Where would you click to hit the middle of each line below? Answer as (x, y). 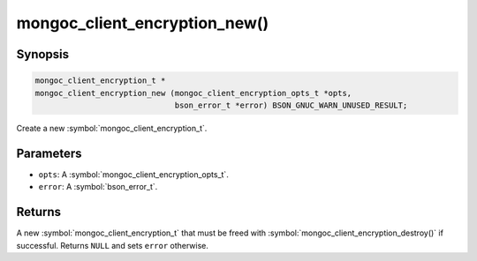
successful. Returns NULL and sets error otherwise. (113, 245)
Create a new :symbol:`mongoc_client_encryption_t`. (112, 128)
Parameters (49, 153)
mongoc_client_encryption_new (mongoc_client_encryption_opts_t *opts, (193, 93)
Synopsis (43, 54)
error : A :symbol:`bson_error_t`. (98, 187)
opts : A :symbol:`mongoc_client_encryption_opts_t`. (133, 174)
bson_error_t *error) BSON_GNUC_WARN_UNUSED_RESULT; (291, 105)
